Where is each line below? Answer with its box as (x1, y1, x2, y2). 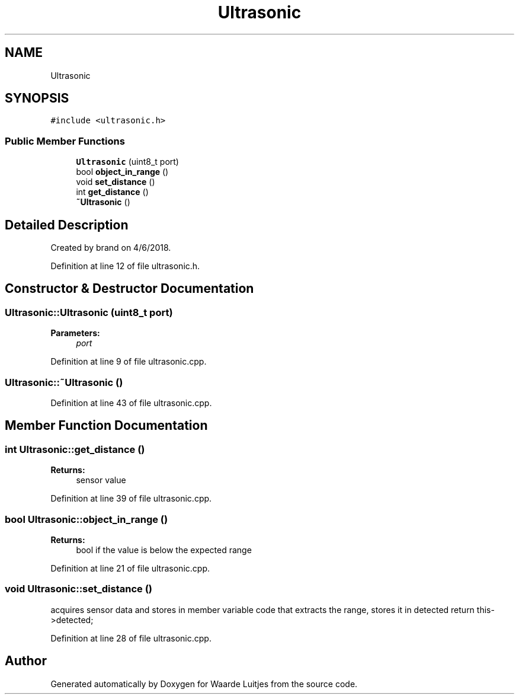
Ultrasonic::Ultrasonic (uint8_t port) (5, 306, 173, 318)
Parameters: (50, 328, 100, 339)
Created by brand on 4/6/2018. (50, 242, 171, 253)
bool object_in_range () (76, 167, 169, 177)
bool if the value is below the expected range (76, 544, 252, 555)
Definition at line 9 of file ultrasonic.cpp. (50, 356, 207, 367)
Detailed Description (5, 217, 129, 232)
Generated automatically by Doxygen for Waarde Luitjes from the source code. (50, 678, 358, 689)
